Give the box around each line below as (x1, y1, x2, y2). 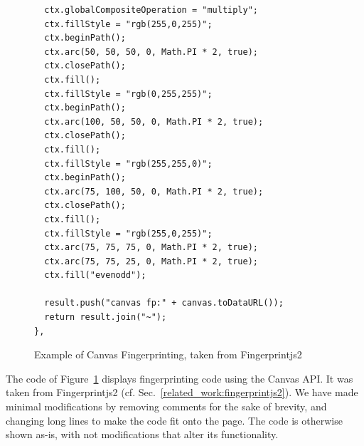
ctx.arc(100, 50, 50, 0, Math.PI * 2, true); (44, 116, 264, 127)
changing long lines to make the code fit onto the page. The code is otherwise (6, 413, 343, 427)
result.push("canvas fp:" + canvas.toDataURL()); (44, 298, 284, 308)
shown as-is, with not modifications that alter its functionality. (6, 427, 279, 442)
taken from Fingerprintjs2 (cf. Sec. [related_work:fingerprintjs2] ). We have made (6, 385, 358, 400)
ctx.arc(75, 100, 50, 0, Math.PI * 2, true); (44, 186, 264, 197)
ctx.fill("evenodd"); (44, 270, 146, 281)
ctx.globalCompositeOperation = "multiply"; (44, 5, 258, 15)
